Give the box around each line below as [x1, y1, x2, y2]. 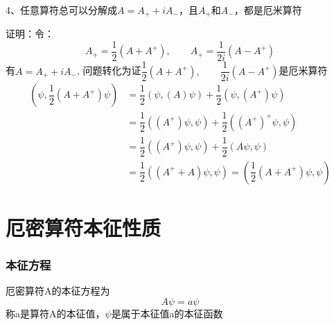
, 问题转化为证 [76, 63, 141, 78]
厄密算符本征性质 [6, 213, 161, 241]
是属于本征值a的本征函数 [111, 306, 223, 320]
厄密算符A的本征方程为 [6, 283, 110, 298]
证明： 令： [6, 26, 54, 41]
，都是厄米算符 [234, 2, 302, 17]
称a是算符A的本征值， [6, 306, 105, 320]
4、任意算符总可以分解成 [6, 2, 117, 17]
